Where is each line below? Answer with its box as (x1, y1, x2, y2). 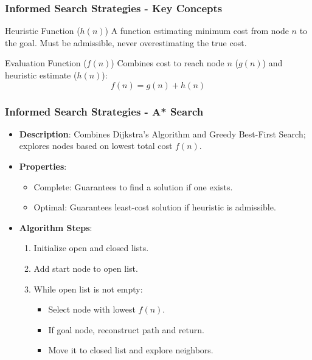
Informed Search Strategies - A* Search (5, 103, 204, 119)
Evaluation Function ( (5, 57, 87, 69)
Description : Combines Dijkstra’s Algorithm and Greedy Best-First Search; (19, 127, 306, 140)
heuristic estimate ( (5, 69, 77, 81)
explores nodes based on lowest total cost (19, 139, 173, 152)
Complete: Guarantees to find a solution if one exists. (33, 180, 233, 193)
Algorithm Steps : (19, 221, 92, 234)
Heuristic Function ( (5, 24, 80, 37)
